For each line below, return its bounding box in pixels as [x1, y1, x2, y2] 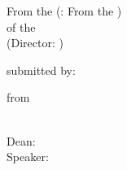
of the [7, 18, 36, 35]
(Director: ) [7, 34, 63, 51]
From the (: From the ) [7, 2, 122, 19]
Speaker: [7, 148, 49, 165]
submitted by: [7, 61, 76, 78]
